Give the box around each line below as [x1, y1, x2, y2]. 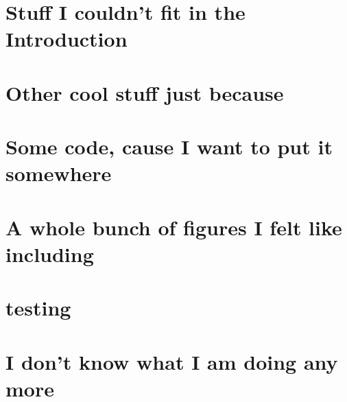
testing [5, 294, 71, 322]
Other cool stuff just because [5, 78, 284, 106]
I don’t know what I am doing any [5, 347, 338, 375]
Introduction [5, 25, 128, 53]
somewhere [5, 159, 112, 187]
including [5, 239, 94, 268]
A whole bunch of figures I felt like [5, 213, 342, 241]
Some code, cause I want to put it [5, 132, 333, 161]
